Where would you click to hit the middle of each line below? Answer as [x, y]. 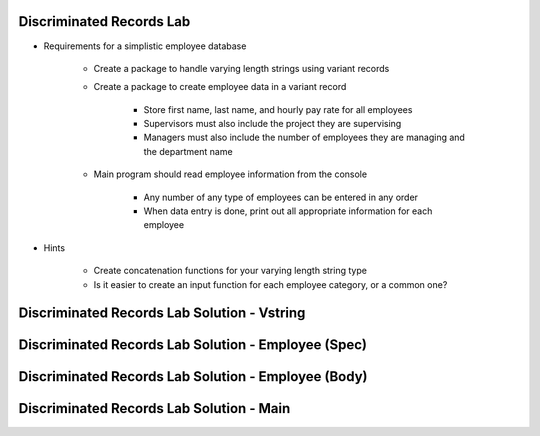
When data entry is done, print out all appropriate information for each [288, 211]
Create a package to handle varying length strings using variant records [241, 68]
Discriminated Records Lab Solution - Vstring [162, 313]
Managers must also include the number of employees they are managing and [304, 137]
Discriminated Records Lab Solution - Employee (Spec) [192, 345]
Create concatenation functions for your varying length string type [230, 271]
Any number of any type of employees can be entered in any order [281, 197]
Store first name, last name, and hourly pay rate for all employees [278, 109]
